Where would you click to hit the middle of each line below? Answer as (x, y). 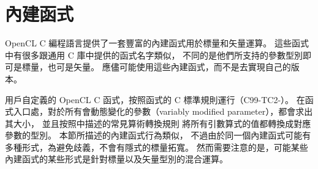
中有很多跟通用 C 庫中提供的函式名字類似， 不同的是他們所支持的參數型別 (154, 55)
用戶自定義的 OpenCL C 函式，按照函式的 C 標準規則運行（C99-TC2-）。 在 (155, 99)
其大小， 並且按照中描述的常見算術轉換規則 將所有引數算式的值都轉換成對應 (158, 123)
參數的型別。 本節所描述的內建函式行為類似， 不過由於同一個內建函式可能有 (158, 135)
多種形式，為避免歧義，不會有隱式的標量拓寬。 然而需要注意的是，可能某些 (157, 147)
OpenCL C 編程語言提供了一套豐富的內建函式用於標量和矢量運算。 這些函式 (157, 43)
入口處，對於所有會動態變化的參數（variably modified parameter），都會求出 (163, 111)
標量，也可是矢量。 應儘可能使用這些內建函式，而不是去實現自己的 (156, 67)
